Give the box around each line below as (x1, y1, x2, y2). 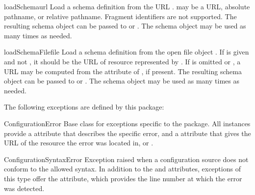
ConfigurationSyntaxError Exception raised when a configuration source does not (4, 154, 249, 164)
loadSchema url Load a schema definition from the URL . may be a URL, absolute (4, 1, 250, 11)
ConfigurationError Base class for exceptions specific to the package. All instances (4, 118, 251, 128)
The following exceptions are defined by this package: (4, 102, 164, 112)
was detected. (4, 183, 45, 193)
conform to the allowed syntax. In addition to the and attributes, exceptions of (4, 164, 241, 174)
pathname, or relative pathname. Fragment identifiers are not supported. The (4, 11, 237, 21)
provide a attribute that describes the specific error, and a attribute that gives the (4, 128, 251, 138)
